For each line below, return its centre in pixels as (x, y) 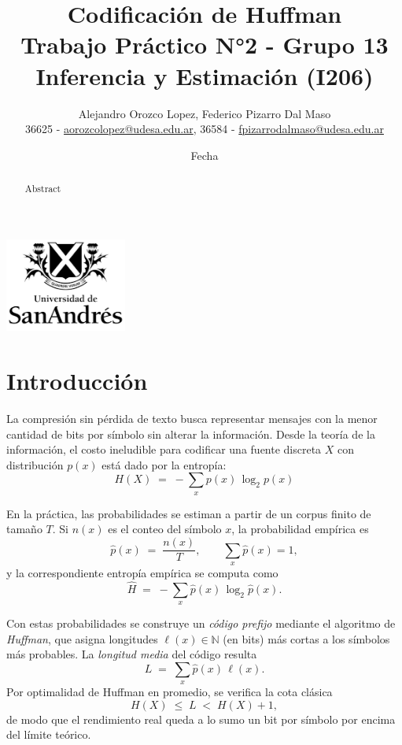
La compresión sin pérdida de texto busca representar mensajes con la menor (192, 419)
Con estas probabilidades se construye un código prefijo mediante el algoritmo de (201, 623)
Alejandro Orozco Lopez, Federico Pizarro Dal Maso (205, 113)
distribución (35, 464)
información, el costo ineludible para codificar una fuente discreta (164, 449)
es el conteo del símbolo (165, 529)
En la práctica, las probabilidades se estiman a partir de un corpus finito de (189, 513)
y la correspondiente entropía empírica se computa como (142, 572)
